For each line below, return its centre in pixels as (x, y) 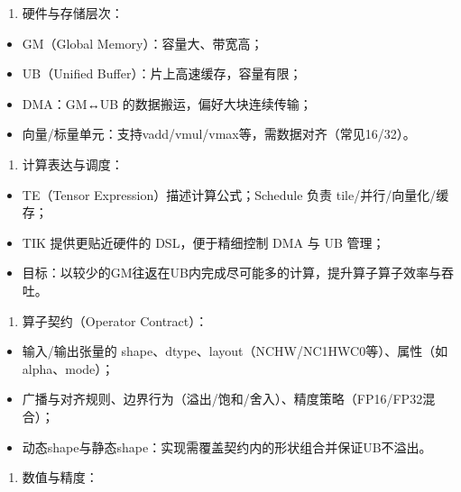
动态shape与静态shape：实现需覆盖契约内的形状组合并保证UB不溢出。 (227, 446)
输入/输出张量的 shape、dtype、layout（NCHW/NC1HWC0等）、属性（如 (235, 351)
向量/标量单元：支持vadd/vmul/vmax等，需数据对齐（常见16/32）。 (219, 134)
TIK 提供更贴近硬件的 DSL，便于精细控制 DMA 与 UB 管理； (203, 242)
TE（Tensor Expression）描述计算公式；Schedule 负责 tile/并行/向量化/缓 (235, 194)
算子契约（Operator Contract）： (115, 320)
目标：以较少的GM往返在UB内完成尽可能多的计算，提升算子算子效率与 (232, 273)
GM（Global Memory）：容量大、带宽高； (143, 43)
